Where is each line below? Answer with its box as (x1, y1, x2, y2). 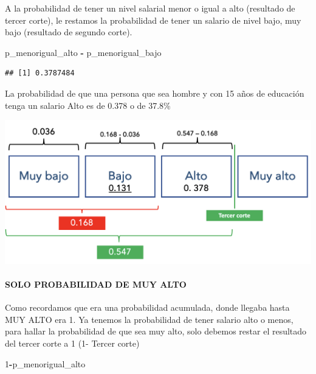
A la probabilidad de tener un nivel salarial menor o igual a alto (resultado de (5, 2, 295, 14)
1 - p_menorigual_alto (5, 357, 86, 370)
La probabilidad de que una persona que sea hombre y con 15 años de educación (5, 86, 304, 99)
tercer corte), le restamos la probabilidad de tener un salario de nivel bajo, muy (5, 13, 301, 26)
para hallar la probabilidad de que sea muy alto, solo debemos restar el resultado (5, 325, 307, 338)
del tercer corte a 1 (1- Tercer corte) (5, 337, 140, 350)
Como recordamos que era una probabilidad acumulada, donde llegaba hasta (5, 301, 290, 314)
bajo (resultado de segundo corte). (5, 26, 132, 38)
